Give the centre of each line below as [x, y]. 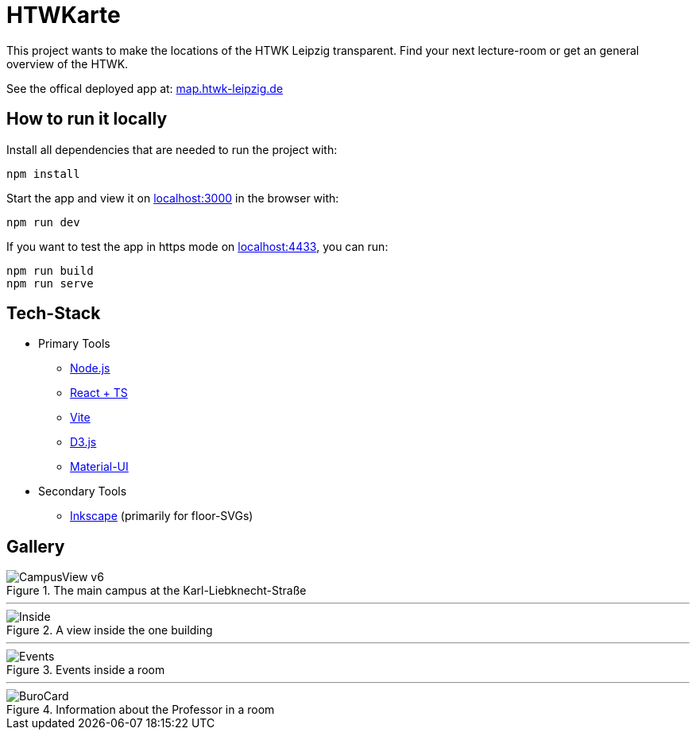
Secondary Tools [83, 491]
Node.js [90, 368]
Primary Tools [74, 344]
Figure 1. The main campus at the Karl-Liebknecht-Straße [157, 591]
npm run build [50, 270]
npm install [43, 173]
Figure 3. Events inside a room [86, 670]
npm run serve [50, 283]
